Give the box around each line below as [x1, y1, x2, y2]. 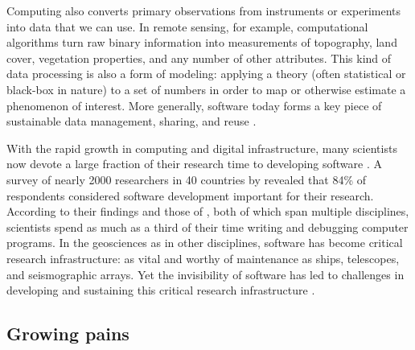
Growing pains [6, 321, 129, 346]
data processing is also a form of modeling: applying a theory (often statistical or [6, 65, 406, 82]
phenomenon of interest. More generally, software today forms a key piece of [6, 97, 382, 113]
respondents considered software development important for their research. [6, 187, 374, 204]
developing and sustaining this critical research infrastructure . [6, 282, 315, 299]
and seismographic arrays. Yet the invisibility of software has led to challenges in [6, 266, 405, 282]
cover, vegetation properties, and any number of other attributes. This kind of [6, 49, 392, 66]
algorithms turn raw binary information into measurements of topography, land [6, 34, 397, 51]
